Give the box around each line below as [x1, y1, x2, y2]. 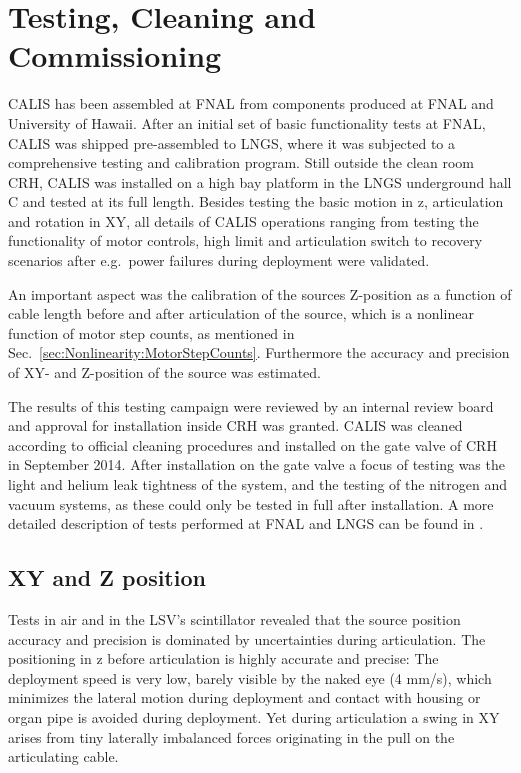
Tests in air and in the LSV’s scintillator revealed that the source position [8, 608, 461, 629]
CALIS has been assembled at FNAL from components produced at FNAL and [8, 93, 494, 114]
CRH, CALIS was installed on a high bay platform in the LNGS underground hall [8, 171, 512, 192]
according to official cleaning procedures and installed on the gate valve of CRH [8, 434, 497, 455]
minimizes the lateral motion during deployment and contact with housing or [8, 687, 481, 708]
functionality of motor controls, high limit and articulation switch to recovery [8, 230, 483, 251]
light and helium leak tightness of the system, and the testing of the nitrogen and [8, 474, 507, 494]
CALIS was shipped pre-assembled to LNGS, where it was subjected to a [8, 132, 456, 153]
